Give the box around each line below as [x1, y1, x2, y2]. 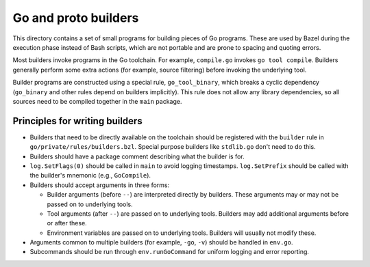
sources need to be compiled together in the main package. [12, 97, 182, 105]
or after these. [47, 219, 87, 227]
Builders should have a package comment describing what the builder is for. [29, 152, 245, 160]
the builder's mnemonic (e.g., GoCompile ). [29, 171, 151, 180]
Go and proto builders [12, 10, 139, 25]
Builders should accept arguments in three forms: [29, 181, 170, 189]
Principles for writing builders [12, 115, 143, 126]
